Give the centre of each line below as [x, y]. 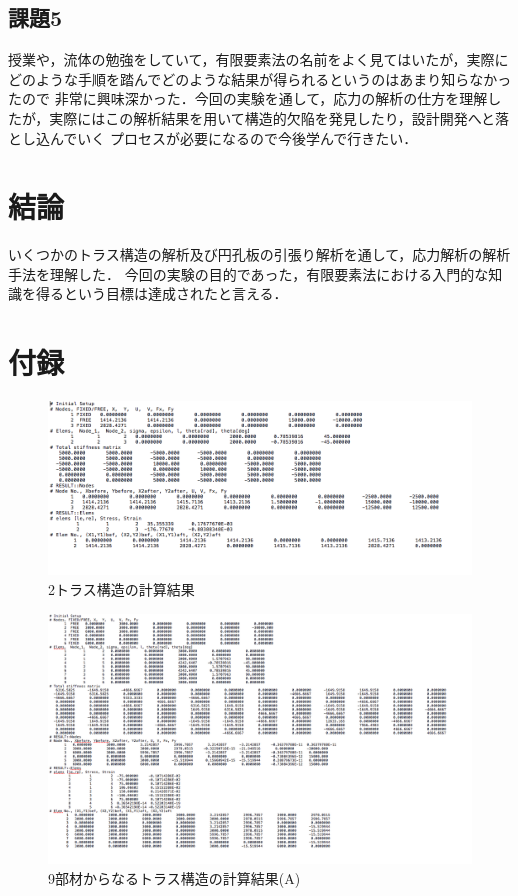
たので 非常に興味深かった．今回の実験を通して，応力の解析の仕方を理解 [248, 98]
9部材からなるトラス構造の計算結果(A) [174, 878]
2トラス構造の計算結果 [121, 588]
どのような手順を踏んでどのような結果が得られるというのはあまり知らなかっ [260, 78]
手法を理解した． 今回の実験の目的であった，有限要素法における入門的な [248, 273]
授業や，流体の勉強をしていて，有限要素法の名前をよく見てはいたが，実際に [258, 59]
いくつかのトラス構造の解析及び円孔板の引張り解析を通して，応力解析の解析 [259, 254]
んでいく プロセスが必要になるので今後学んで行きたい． [233, 137]
